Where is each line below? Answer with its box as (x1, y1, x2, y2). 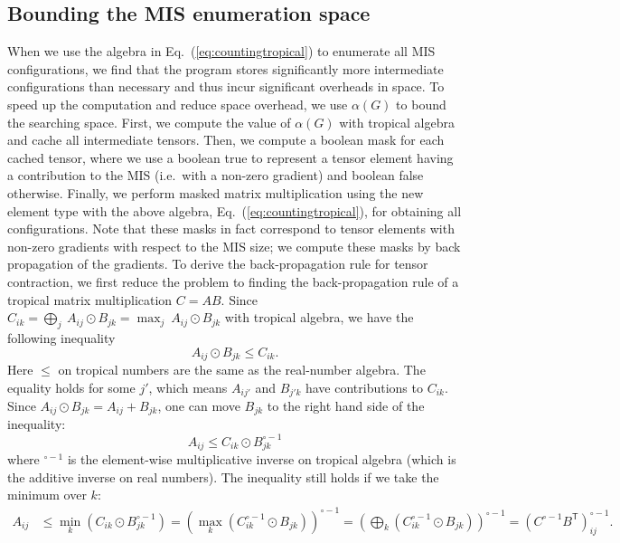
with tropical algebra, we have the (224, 308, 414, 327)
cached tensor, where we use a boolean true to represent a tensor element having (7, 148, 454, 167)
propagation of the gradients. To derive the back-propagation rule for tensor (7, 254, 428, 273)
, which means (148, 377, 228, 396)
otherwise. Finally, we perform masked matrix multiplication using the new (7, 183, 424, 202)
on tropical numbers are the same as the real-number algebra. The (58, 359, 426, 378)
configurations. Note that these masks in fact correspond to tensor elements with (7, 219, 455, 238)
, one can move (157, 396, 240, 414)
